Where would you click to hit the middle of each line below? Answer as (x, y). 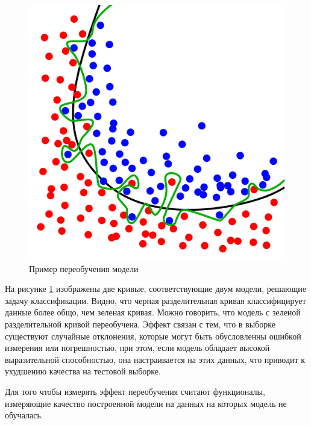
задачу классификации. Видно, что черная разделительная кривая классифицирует (155, 300)
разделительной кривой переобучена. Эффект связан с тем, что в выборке (140, 324)
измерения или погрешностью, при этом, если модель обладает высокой (137, 348)
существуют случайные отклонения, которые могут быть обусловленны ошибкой (153, 336)
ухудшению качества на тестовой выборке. (83, 371)
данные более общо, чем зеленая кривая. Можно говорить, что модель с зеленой (153, 312)
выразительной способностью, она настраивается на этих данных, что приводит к (155, 359)
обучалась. (24, 415)
